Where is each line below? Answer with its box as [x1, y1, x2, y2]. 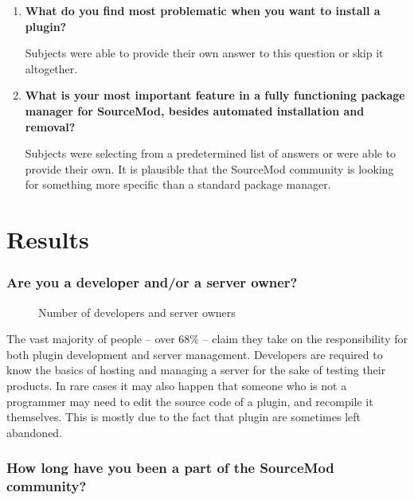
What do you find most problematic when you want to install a [25, 2, 381, 18]
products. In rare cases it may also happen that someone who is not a [6, 377, 347, 393]
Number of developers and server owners [38, 303, 236, 320]
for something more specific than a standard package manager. [25, 176, 331, 193]
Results [6, 223, 89, 256]
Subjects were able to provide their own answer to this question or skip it [25, 45, 384, 61]
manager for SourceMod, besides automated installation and [25, 102, 365, 119]
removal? [25, 118, 76, 135]
